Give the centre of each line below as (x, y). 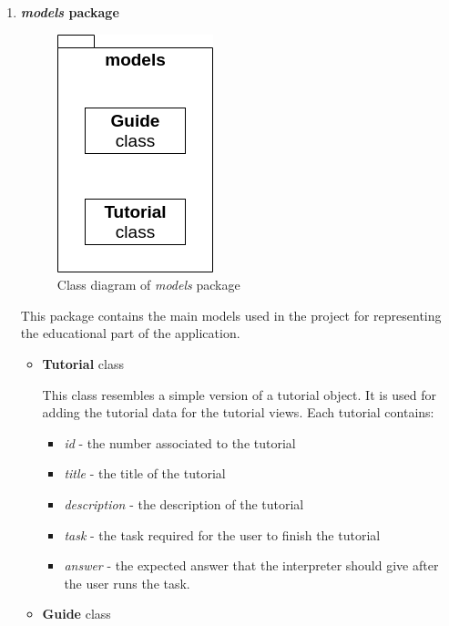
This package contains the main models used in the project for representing (231, 315)
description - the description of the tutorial (184, 503)
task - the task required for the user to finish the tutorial (222, 534)
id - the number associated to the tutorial (180, 442)
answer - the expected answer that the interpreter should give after (251, 565)
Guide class (77, 614)
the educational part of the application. (130, 333)
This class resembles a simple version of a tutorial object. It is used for (240, 394)
